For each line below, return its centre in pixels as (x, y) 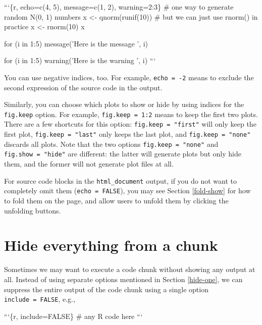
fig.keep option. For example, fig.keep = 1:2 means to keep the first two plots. (131, 114)
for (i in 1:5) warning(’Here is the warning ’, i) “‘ (80, 60)
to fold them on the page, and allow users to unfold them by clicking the (116, 200)
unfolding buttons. (33, 210)
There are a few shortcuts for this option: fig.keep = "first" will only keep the (130, 124)
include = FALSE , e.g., (40, 299)
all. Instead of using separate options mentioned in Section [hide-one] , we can (123, 279)
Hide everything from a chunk (111, 245)
